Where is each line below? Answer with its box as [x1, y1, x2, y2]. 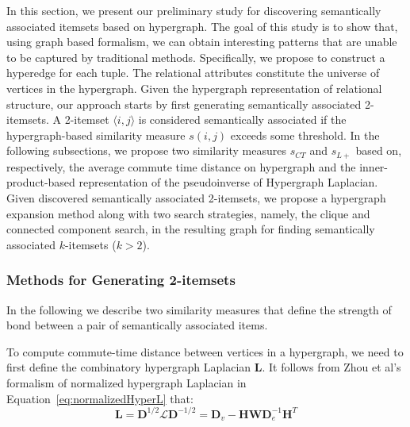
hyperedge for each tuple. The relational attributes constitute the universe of [6, 64, 380, 81]
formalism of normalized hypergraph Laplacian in [6, 374, 247, 390]
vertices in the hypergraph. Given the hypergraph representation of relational [6, 79, 382, 96]
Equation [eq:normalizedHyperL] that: [6, 390, 194, 406]
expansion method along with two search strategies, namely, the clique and [6, 205, 370, 221]
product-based [6, 174, 75, 190]
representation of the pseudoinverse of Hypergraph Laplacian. [79, 174, 378, 190]
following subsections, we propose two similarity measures [6, 142, 286, 159]
